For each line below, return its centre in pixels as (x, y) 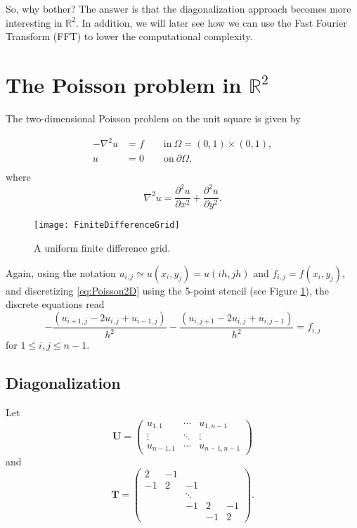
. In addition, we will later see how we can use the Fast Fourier (211, 22)
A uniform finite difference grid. (102, 247)
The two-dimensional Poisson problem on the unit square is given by (153, 118)
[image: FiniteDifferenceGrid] (107, 225)
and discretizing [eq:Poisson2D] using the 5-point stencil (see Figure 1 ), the (168, 290)
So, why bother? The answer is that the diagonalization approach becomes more (178, 8)
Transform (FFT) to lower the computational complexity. (129, 36)
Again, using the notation (61, 272)
